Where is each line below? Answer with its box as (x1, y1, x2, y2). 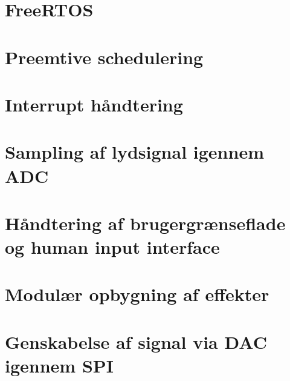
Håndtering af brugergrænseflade (5, 210, 286, 235)
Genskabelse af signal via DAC (5, 329, 267, 354)
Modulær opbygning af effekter (5, 282, 269, 306)
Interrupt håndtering (5, 91, 183, 116)
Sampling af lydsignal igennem (5, 139, 264, 164)
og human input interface (5, 234, 220, 259)
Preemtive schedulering (5, 44, 204, 69)
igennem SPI (5, 353, 114, 377)
